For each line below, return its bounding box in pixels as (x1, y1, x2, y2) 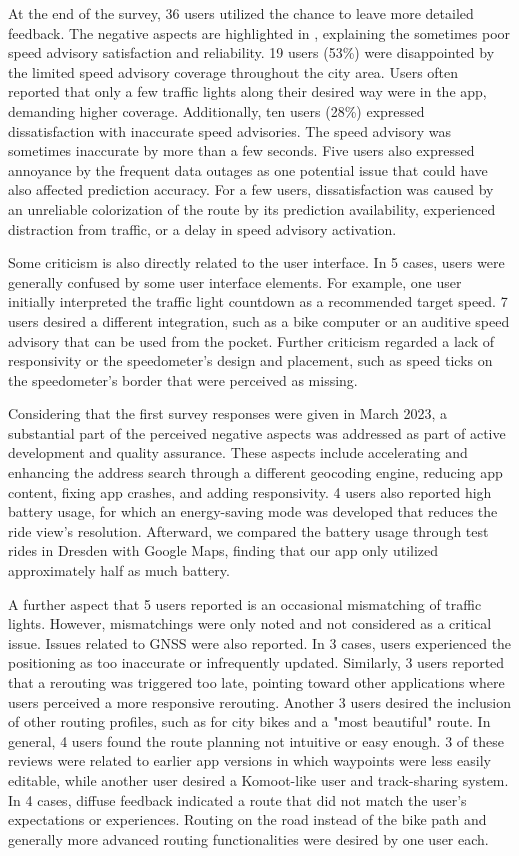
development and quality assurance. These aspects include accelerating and (8, 442, 468, 463)
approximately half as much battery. (8, 560, 230, 581)
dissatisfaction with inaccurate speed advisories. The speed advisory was (8, 120, 451, 141)
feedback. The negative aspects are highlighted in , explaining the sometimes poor (8, 22, 511, 43)
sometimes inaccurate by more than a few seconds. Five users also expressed (8, 140, 475, 161)
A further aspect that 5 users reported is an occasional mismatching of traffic (8, 593, 482, 614)
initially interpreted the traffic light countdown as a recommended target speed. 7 (8, 291, 508, 312)
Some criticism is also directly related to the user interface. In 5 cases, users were (8, 252, 505, 273)
